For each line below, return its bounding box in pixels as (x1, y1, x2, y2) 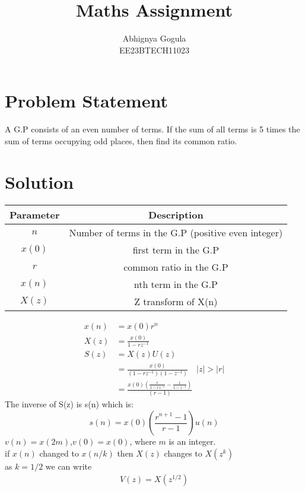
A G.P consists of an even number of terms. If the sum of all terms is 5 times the (5, 123, 300, 135)
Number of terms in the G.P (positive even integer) (69, 225, 283, 239)
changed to (39, 446, 79, 459)
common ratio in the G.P (123, 259, 228, 274)
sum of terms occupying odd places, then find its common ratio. (5, 134, 237, 147)
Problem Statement (5, 88, 168, 113)
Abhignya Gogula (122, 32, 186, 45)
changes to (164, 446, 202, 459)
